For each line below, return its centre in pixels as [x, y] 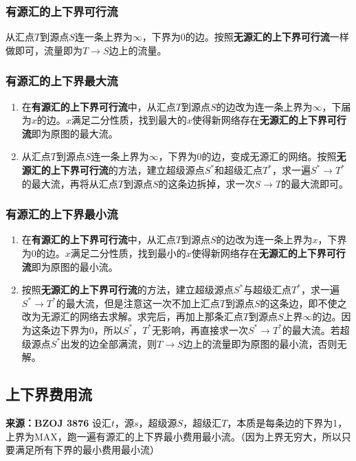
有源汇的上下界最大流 [62, 81]
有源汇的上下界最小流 [62, 214]
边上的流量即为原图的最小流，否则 [260, 343]
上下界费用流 [49, 394]
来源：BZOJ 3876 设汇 [58, 422]
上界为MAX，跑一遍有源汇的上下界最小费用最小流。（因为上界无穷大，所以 [174, 436]
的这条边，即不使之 [303, 303]
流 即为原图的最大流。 [70, 133]
